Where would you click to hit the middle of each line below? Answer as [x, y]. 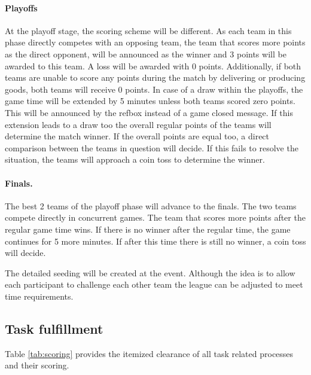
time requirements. [39, 296]
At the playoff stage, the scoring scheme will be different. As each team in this [148, 30]
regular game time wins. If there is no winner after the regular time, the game [148, 229]
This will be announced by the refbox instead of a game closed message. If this [149, 112]
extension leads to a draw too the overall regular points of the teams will [138, 124]
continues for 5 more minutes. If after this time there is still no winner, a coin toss [155, 241]
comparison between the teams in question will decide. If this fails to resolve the [152, 147]
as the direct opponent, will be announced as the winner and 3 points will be [146, 54]
